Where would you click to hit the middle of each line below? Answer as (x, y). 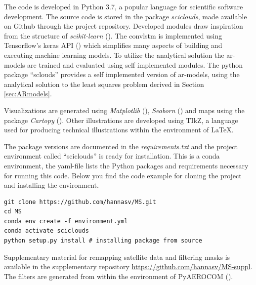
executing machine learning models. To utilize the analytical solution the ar (118, 55)
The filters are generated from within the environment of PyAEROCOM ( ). (119, 276)
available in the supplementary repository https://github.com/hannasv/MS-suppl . (128, 266)
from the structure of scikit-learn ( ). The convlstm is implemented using (113, 35)
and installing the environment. (51, 185)
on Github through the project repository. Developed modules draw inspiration (124, 26)
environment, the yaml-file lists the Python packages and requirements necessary (126, 165)
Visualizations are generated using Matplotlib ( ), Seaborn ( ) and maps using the (124, 110)
